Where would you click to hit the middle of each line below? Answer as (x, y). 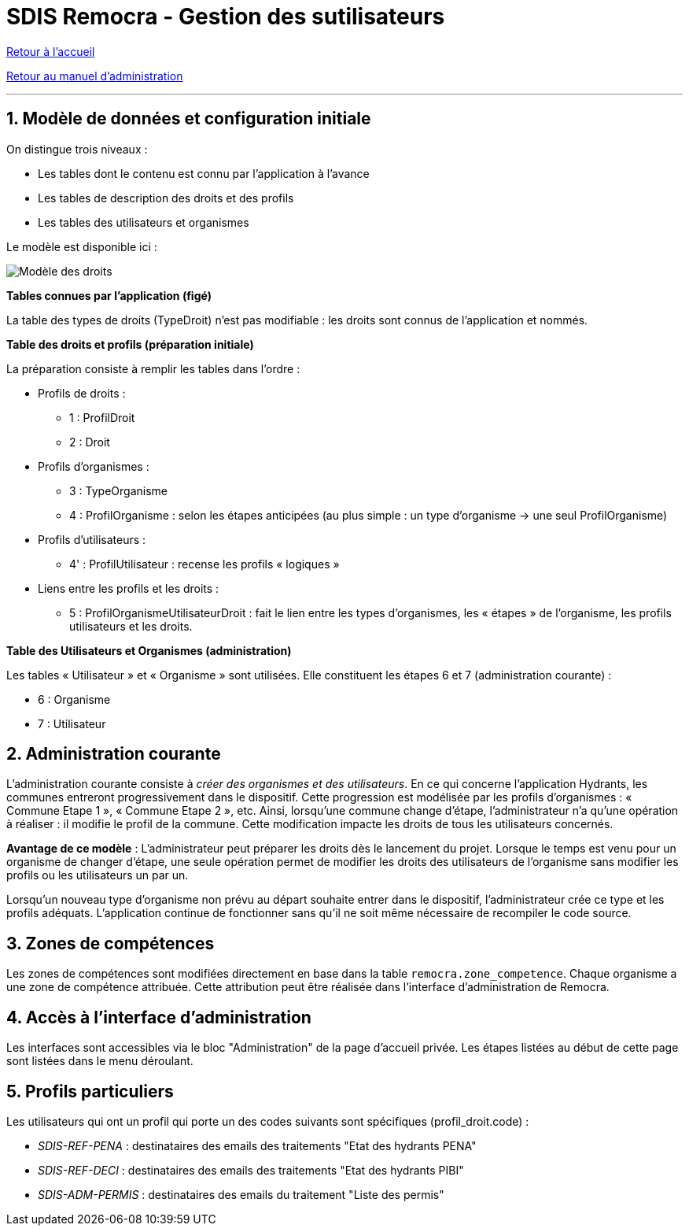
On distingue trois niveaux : (77, 149)
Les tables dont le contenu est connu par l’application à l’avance (204, 173)
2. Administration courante (114, 754)
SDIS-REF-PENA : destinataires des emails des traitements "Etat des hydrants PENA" (257, 1145)
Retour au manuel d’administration (95, 76)
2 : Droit (90, 442)
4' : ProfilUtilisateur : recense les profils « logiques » (204, 564)
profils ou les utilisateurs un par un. (98, 875)
